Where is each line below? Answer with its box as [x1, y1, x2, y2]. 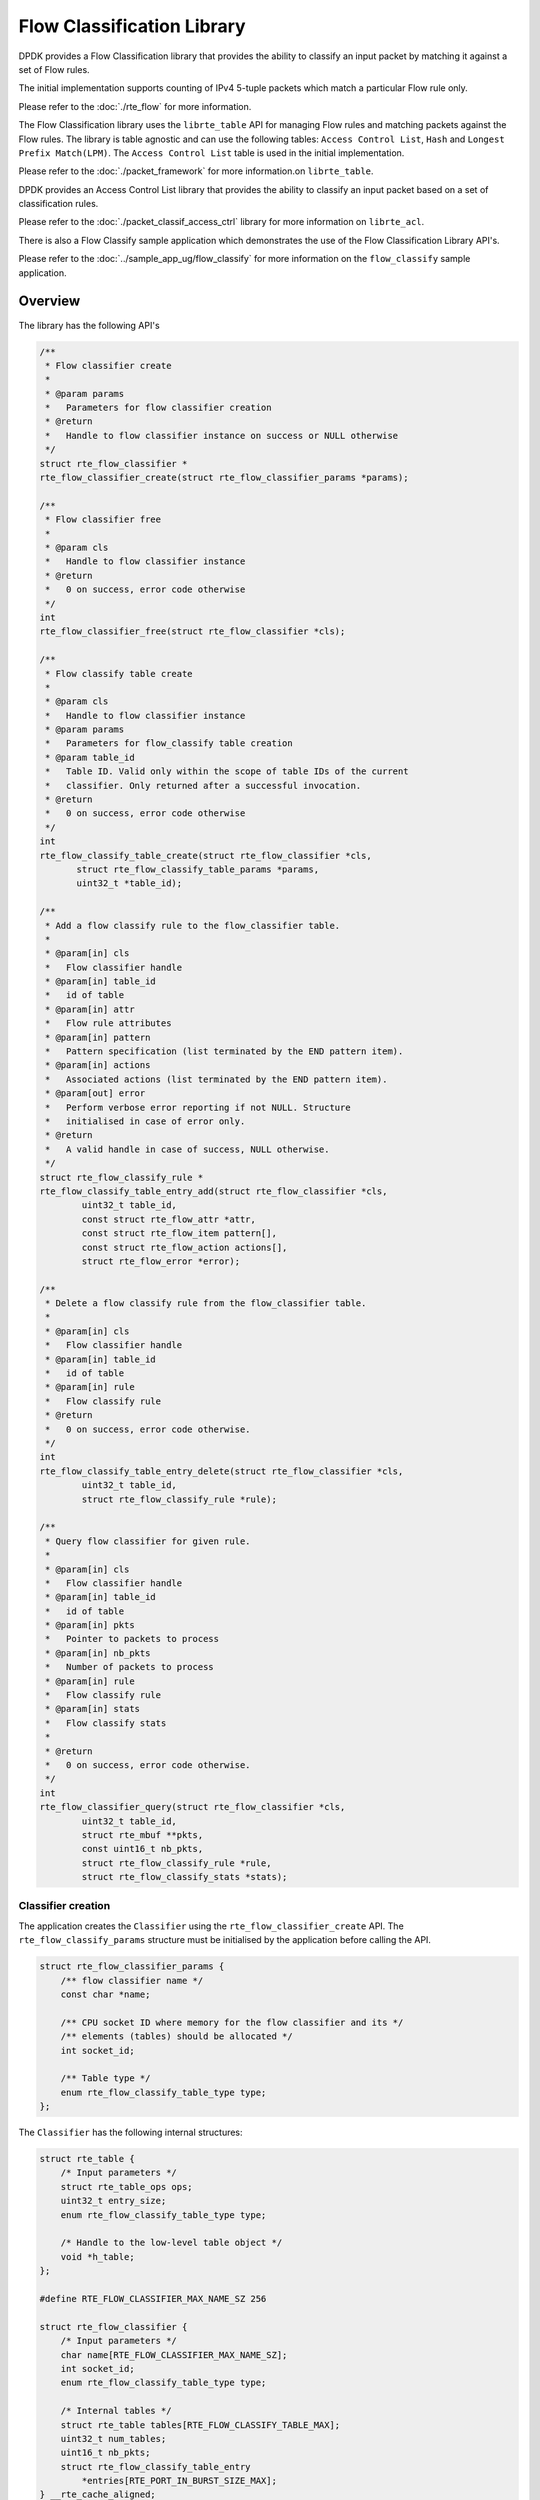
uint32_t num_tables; [60, 2433, 167, 2444]
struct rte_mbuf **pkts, [81, 1829, 204, 1840]
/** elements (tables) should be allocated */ [60, 2031, 294, 2042]
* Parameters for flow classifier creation [45, 402, 272, 414]
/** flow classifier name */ [60, 1975, 204, 1986]
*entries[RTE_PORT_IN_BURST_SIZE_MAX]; [81, 2475, 277, 2487]
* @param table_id [45, 751, 135, 763]
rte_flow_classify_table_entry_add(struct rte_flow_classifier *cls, [39, 1185, 388, 1197]
